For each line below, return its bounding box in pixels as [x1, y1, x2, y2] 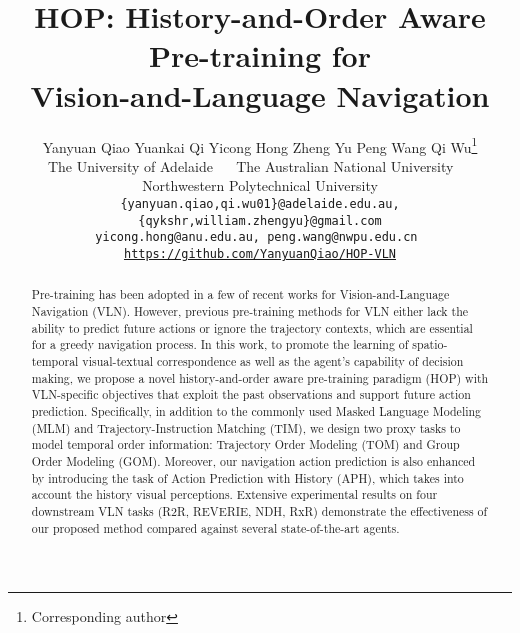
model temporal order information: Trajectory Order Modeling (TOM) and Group [31, 436, 460, 453]
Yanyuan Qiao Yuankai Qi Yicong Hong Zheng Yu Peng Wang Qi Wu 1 [42, 133, 478, 157]
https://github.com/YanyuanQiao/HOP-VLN [123, 246, 397, 261]
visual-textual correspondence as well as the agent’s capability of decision [82, 352, 464, 369]
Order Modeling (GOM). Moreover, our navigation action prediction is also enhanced [31, 452, 476, 469]
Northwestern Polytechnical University [142, 175, 378, 196]
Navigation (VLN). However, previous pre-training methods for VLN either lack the [31, 303, 469, 320]
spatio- [412, 336, 448, 353]
